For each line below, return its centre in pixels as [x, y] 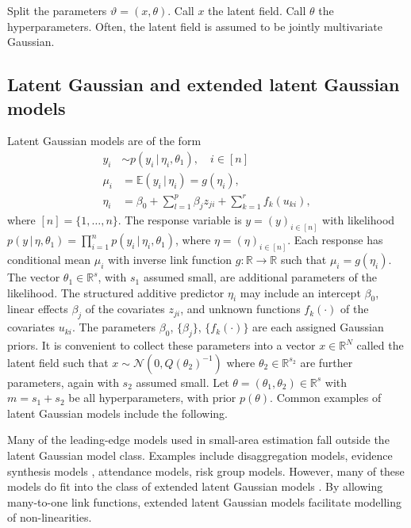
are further [326, 362]
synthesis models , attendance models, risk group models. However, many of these [206, 471]
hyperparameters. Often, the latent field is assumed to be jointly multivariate [195, 26]
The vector [34, 277]
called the [380, 345]
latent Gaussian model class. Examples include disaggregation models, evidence [200, 455]
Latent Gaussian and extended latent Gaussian [204, 84]
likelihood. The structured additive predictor [116, 292]
